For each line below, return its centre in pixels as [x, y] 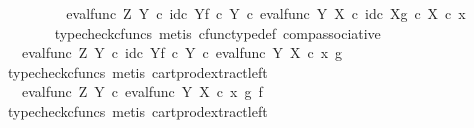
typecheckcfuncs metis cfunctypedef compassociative [217, 32]
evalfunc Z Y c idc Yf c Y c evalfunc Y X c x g [182, 52]
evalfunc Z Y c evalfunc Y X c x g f [142, 91]
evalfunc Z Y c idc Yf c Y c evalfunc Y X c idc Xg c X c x [266, 13]
